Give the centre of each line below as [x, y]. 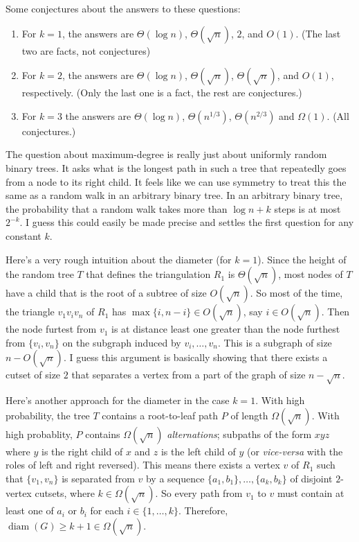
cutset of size [33, 375]
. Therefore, [203, 510]
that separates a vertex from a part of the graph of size [188, 375]
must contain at [311, 493]
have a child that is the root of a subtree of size [106, 293]
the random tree [40, 274]
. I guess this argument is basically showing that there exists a [195, 357]
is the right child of [82, 451]
